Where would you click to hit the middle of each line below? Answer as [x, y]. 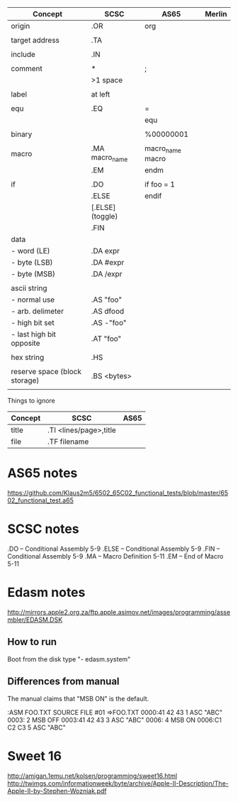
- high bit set [33, 323]
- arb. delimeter [37, 312]
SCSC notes [43, 529]
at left [101, 94]
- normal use [33, 300]
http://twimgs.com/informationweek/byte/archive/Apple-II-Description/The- [118, 783]
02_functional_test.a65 [41, 500]
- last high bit [34, 334]
